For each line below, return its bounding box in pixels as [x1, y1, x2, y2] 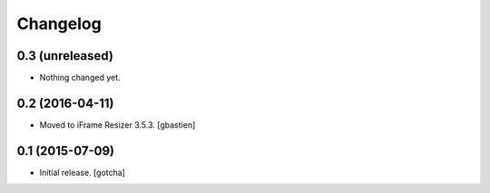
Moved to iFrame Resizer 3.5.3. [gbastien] [39, 119, 196, 130]
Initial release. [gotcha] [39, 167, 126, 178]
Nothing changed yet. [39, 72, 122, 83]
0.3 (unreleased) [16, 48, 113, 63]
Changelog [16, 14, 102, 34]
